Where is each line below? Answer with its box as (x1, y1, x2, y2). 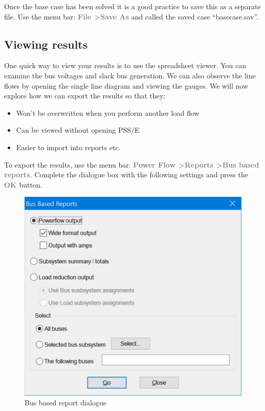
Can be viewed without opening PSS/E (16, 125, 140, 135)
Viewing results (4, 36, 88, 52)
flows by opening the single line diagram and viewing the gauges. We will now (4, 80, 249, 91)
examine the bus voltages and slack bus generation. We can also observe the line (4, 70, 256, 80)
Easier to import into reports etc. (16, 141, 121, 152)
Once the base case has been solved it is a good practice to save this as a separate (4, 1, 261, 11)
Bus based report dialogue (25, 397, 106, 408)
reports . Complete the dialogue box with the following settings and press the (4, 169, 248, 180)
